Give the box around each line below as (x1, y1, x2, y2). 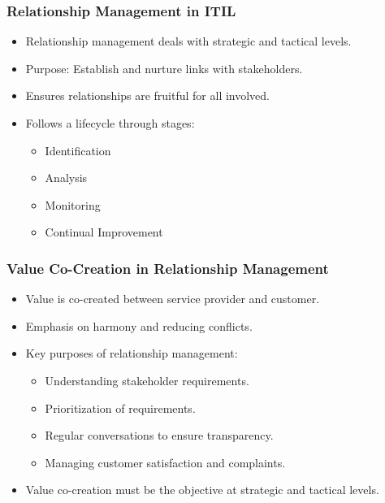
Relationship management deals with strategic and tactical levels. (25, 33, 352, 50)
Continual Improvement (45, 223, 163, 241)
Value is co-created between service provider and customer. (25, 290, 320, 307)
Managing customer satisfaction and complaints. (45, 453, 286, 470)
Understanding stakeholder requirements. (45, 371, 249, 388)
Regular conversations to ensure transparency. (45, 427, 274, 444)
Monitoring (45, 196, 101, 213)
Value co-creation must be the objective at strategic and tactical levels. (25, 481, 379, 498)
